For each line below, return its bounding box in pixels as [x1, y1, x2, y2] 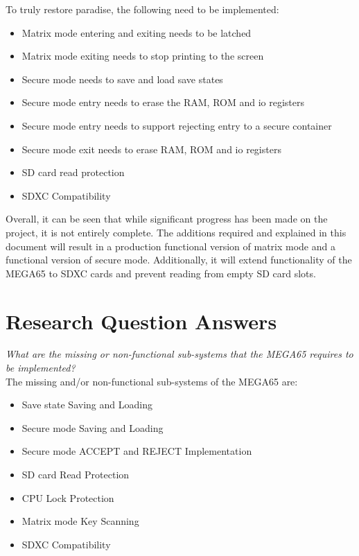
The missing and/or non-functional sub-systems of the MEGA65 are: [6, 374, 298, 388]
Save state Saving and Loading [21, 397, 152, 412]
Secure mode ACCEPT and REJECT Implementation [21, 444, 252, 458]
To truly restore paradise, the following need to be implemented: [6, 2, 279, 16]
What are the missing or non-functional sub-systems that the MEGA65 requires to [6, 347, 353, 361]
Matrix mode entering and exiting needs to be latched [21, 25, 252, 40]
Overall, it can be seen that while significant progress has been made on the [6, 211, 328, 226]
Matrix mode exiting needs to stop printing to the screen [21, 49, 264, 63]
